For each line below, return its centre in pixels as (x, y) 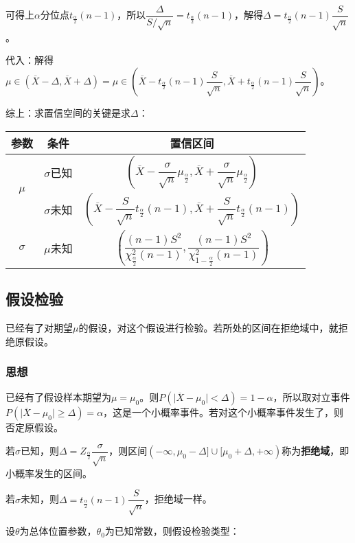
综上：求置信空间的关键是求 (68, 113)
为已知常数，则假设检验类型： (172, 531)
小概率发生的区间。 (49, 473)
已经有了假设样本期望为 (58, 397)
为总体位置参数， (58, 531)
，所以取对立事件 (311, 397)
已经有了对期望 (39, 327)
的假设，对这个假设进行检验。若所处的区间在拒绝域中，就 (208, 327)
